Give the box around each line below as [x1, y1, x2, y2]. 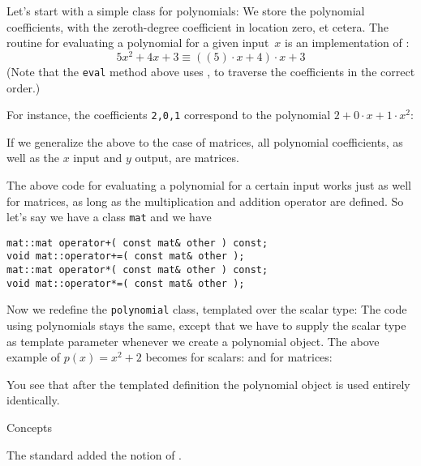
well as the [6, 149, 60, 166]
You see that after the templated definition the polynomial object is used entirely [6, 375, 410, 392]
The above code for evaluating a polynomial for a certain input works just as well [6, 176, 411, 193]
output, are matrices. [135, 149, 239, 166]
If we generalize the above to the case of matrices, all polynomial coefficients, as [6, 133, 403, 150]
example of [6, 348, 61, 366]
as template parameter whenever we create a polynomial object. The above [6, 332, 380, 349]
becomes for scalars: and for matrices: [145, 348, 333, 366]
